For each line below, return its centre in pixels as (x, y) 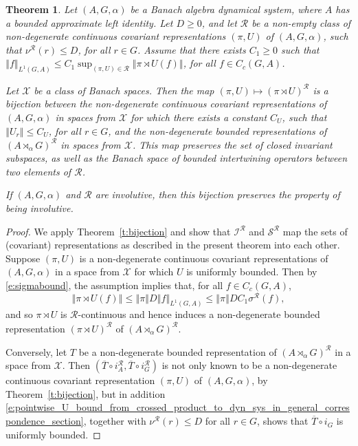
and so (19, 314)
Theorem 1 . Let (42, 9)
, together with (115, 421)
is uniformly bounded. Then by (252, 272)
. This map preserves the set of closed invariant (232, 144)
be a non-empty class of (301, 22)
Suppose (23, 258)
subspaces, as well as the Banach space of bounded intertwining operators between (177, 158)
